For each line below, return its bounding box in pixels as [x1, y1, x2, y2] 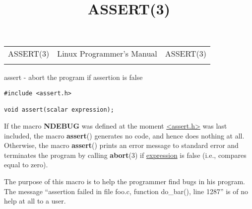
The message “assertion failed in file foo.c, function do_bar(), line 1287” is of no [4, 186, 249, 196]
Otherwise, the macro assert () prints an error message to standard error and [4, 140, 239, 150]
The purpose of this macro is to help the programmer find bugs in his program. [4, 176, 246, 186]
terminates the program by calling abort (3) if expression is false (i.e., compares [4, 149, 247, 160]
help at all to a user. [4, 196, 66, 206]
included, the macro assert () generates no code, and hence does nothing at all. [4, 130, 245, 140]
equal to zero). [4, 159, 48, 170]
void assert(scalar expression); [4, 106, 114, 114]
